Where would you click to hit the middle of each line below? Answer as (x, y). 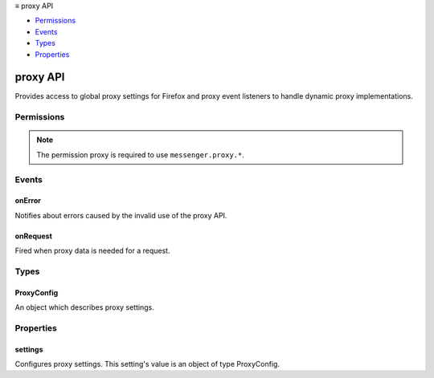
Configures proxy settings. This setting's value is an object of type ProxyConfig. (147, 364)
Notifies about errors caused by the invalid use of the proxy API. (121, 215)
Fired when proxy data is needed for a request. (92, 251)
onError (28, 201)
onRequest (33, 236)
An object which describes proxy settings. (84, 307)
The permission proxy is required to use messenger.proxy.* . (140, 154)
